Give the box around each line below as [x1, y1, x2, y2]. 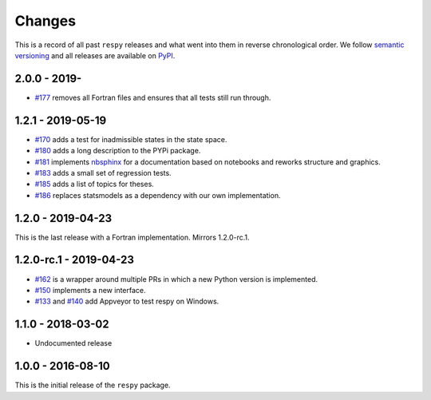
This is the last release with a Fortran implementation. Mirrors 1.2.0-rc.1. [14, 232, 251, 242]
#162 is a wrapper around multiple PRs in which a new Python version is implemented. [34, 274, 318, 283]
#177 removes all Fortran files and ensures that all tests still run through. [34, 93, 271, 102]
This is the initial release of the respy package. [14, 380, 171, 390]
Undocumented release [34, 339, 113, 348]
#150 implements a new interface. [34, 285, 147, 295]
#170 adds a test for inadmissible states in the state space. [34, 134, 227, 144]
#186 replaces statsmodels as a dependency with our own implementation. [34, 190, 281, 200]
